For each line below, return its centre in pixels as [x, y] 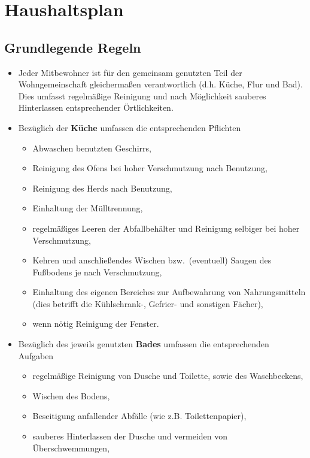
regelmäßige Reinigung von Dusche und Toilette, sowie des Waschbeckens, [168, 376]
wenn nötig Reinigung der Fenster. [96, 324]
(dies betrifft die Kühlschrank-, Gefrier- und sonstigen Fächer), [148, 303]
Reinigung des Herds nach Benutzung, [102, 188]
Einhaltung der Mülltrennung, [88, 208]
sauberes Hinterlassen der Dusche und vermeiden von [130, 436]
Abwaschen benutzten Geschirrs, [92, 148]
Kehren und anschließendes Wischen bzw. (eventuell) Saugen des [152, 260]
